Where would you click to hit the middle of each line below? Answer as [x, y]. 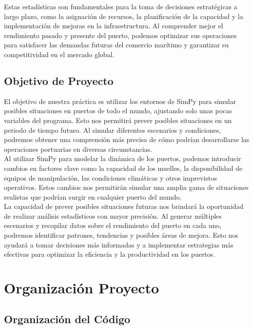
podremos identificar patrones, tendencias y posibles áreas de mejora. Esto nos [121, 235]
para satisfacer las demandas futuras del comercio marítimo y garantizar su [117, 45]
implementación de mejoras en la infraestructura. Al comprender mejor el [114, 26]
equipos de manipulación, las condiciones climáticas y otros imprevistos [110, 177]
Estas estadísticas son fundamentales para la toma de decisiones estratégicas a [121, 6]
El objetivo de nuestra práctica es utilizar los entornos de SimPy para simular [120, 101]
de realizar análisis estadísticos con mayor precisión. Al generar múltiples [113, 216]
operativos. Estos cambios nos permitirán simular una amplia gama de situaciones [126, 187]
